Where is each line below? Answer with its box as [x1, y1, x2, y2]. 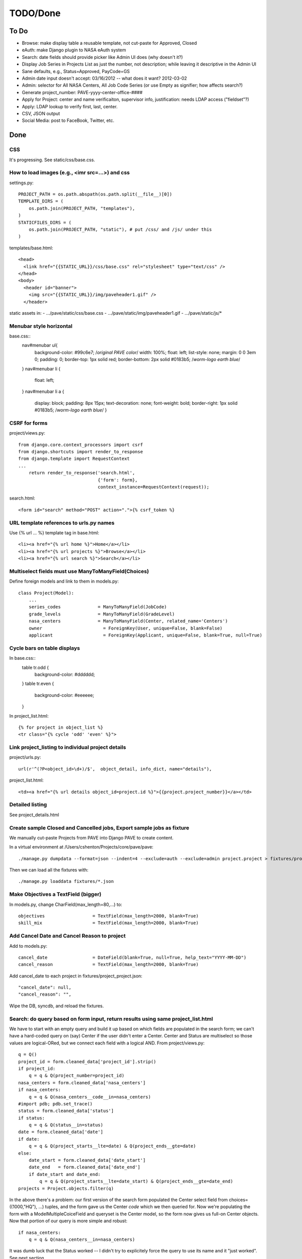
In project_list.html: [9, 713, 49, 719]
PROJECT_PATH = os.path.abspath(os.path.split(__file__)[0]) [18, 191, 172, 197]
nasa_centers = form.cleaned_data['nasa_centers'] [18, 1080, 146, 1085]
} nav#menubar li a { [22, 388, 64, 395]
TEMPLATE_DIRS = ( [18, 198, 64, 204]
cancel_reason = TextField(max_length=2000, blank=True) [18, 962, 199, 967]
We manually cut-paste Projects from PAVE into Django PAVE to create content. [9, 834, 174, 841]
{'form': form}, [97, 477, 138, 483]
